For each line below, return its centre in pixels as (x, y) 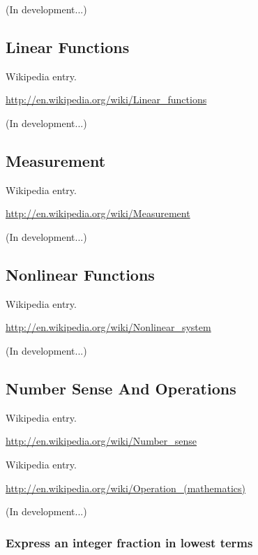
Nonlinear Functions (80, 274)
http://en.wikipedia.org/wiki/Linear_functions (106, 99)
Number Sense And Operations (121, 388)
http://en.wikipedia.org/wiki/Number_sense (101, 441)
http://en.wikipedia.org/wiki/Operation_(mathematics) (126, 488)
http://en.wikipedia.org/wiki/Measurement (98, 213)
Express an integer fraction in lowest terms (129, 542)
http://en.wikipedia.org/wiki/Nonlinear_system (108, 327)
